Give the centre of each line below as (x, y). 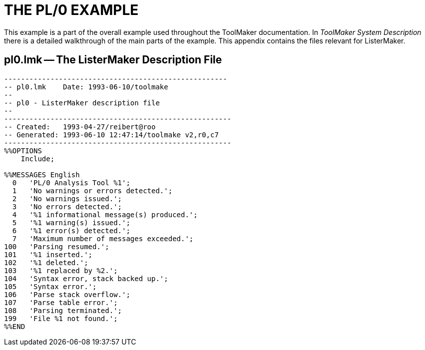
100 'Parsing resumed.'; (57, 246)
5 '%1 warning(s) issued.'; (71, 222)
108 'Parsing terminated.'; (63, 310)
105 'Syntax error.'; (50, 286)
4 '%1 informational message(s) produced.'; (105, 214)
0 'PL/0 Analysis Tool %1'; (71, 182)
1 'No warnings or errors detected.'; (92, 190)
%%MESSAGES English (42, 175)
